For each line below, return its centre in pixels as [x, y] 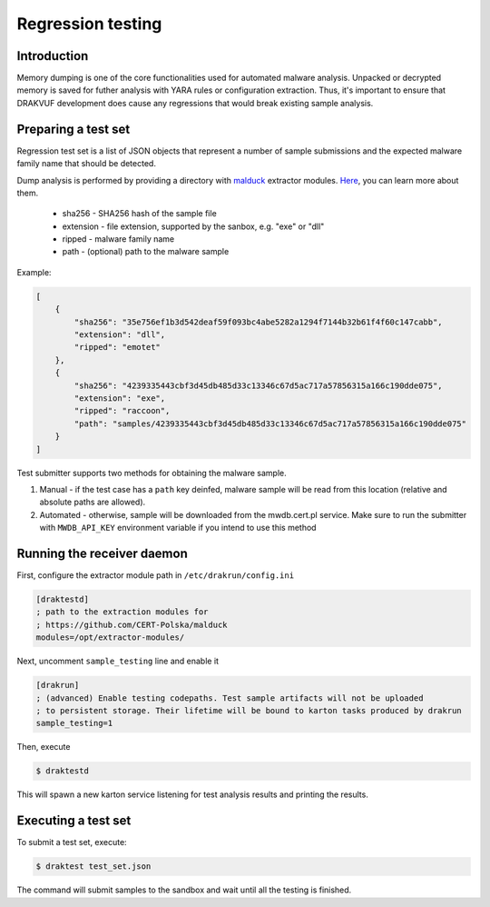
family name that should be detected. [86, 164]
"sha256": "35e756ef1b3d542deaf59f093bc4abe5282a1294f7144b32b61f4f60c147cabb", [259, 322]
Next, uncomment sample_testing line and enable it [118, 661]
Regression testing [89, 24]
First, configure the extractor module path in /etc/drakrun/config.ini [156, 575]
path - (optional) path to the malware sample [146, 252]
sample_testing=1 [74, 723]
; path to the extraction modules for [122, 612]
